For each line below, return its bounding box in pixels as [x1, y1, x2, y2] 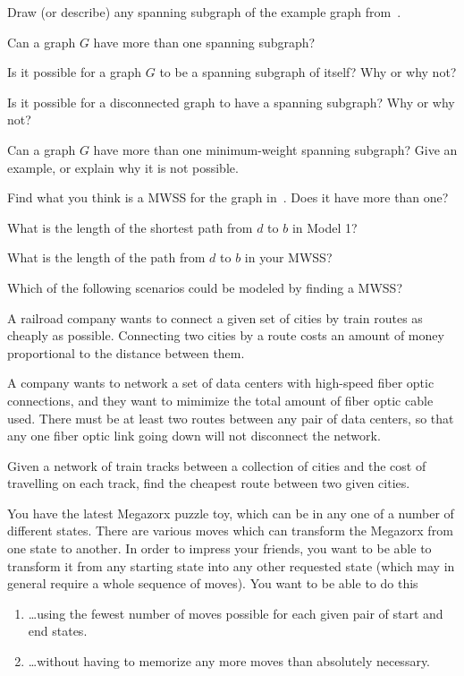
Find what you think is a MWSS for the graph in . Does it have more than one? [7, 188, 449, 207]
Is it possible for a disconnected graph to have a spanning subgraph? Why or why [7, 92, 455, 111]
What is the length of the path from [7, 248, 206, 267]
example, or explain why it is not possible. [7, 158, 239, 176]
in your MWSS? [244, 248, 333, 267]
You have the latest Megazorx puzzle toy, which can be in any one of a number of [7, 503, 454, 522]
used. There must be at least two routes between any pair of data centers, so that [7, 408, 454, 427]
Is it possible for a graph [7, 63, 142, 81]
